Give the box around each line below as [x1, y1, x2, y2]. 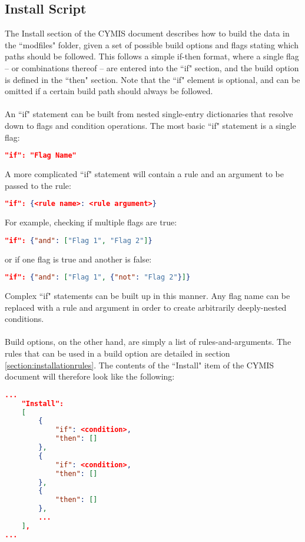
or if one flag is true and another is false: [5, 252, 152, 265]
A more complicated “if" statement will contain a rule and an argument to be [5, 168, 284, 180]
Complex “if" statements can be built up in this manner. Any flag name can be [5, 290, 290, 302]
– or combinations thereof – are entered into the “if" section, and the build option [5, 61, 299, 74]
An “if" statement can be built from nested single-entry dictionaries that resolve [5, 108, 293, 120]
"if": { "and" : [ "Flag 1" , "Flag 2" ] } [5, 236, 152, 245]
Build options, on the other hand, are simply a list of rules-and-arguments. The [5, 335, 291, 348]
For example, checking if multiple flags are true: [5, 216, 177, 228]
